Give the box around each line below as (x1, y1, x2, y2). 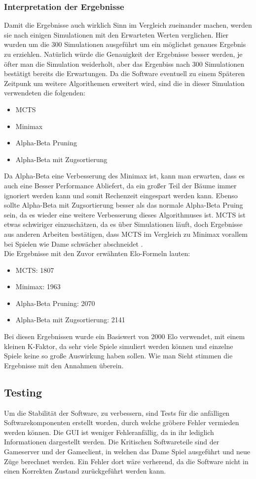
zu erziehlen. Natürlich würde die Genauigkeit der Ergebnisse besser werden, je (4, 49, 243, 59)
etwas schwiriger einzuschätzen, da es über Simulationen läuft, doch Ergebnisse (4, 219, 243, 229)
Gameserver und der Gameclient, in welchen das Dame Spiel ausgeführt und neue (4, 446, 250, 457)
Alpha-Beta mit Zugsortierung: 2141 (15, 314, 125, 325)
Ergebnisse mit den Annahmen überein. (4, 360, 124, 370)
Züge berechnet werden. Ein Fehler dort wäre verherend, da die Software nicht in (4, 456, 249, 466)
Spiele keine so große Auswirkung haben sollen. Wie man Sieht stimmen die (4, 350, 233, 361)
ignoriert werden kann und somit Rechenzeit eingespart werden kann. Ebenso (4, 190, 238, 200)
